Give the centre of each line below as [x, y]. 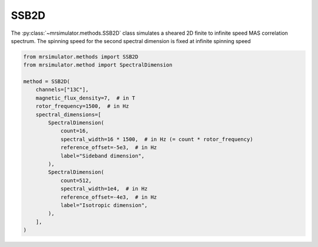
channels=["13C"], [62, 90]
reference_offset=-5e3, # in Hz [109, 148]
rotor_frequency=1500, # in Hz [82, 106]
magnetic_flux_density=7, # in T [85, 98]
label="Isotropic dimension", [104, 205]
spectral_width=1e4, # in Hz [104, 189]
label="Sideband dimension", [102, 156]
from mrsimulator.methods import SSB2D [81, 57]
